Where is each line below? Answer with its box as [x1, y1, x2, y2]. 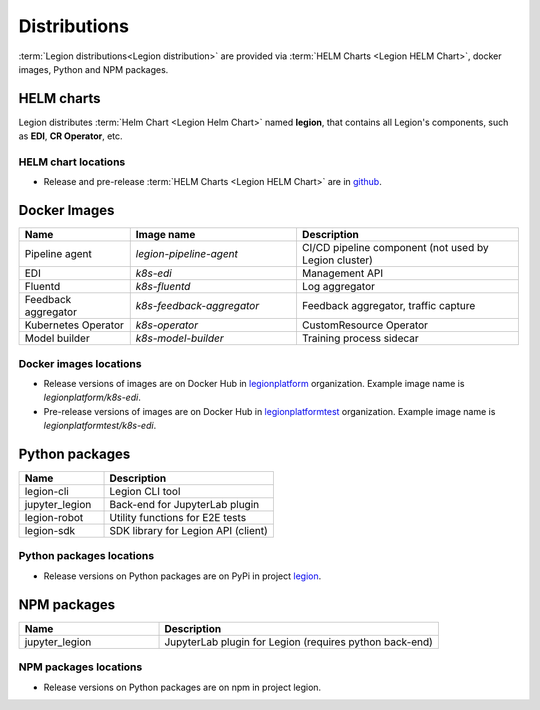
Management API [301, 266, 384, 280]
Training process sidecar [301, 331, 419, 345]
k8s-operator [135, 318, 199, 332]
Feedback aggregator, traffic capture [301, 299, 476, 313]
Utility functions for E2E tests [109, 511, 247, 525]
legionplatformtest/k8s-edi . [43, 420, 157, 432]
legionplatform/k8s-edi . [43, 391, 142, 404]
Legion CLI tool [109, 485, 181, 499]
